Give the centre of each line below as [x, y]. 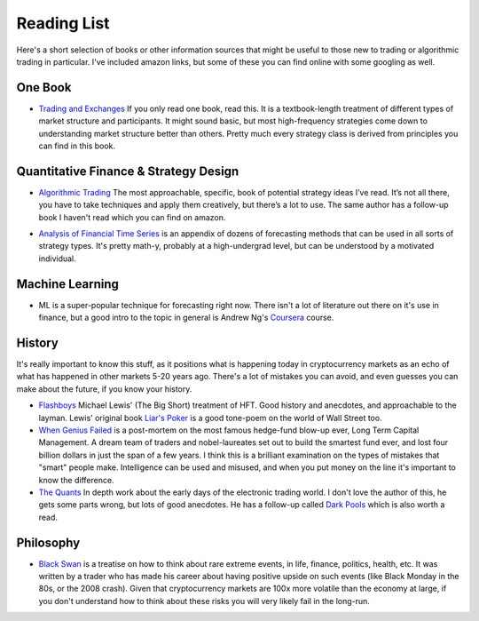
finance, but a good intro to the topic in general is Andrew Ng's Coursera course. [186, 318]
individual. [58, 259]
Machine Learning [68, 284]
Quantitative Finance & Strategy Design [128, 171]
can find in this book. [77, 146]
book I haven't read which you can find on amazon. [132, 217]
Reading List [63, 23]
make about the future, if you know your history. [104, 389]
